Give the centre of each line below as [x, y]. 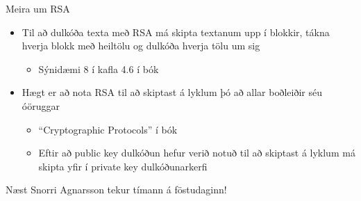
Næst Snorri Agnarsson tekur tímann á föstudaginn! [116, 190]
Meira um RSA [38, 8]
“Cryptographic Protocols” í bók [108, 129]
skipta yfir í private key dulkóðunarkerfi [123, 166]
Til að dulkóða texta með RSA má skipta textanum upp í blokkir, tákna [176, 32]
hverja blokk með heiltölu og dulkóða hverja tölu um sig [141, 46]
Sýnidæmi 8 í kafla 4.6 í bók [99, 69]
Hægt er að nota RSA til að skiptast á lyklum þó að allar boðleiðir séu [172, 92]
